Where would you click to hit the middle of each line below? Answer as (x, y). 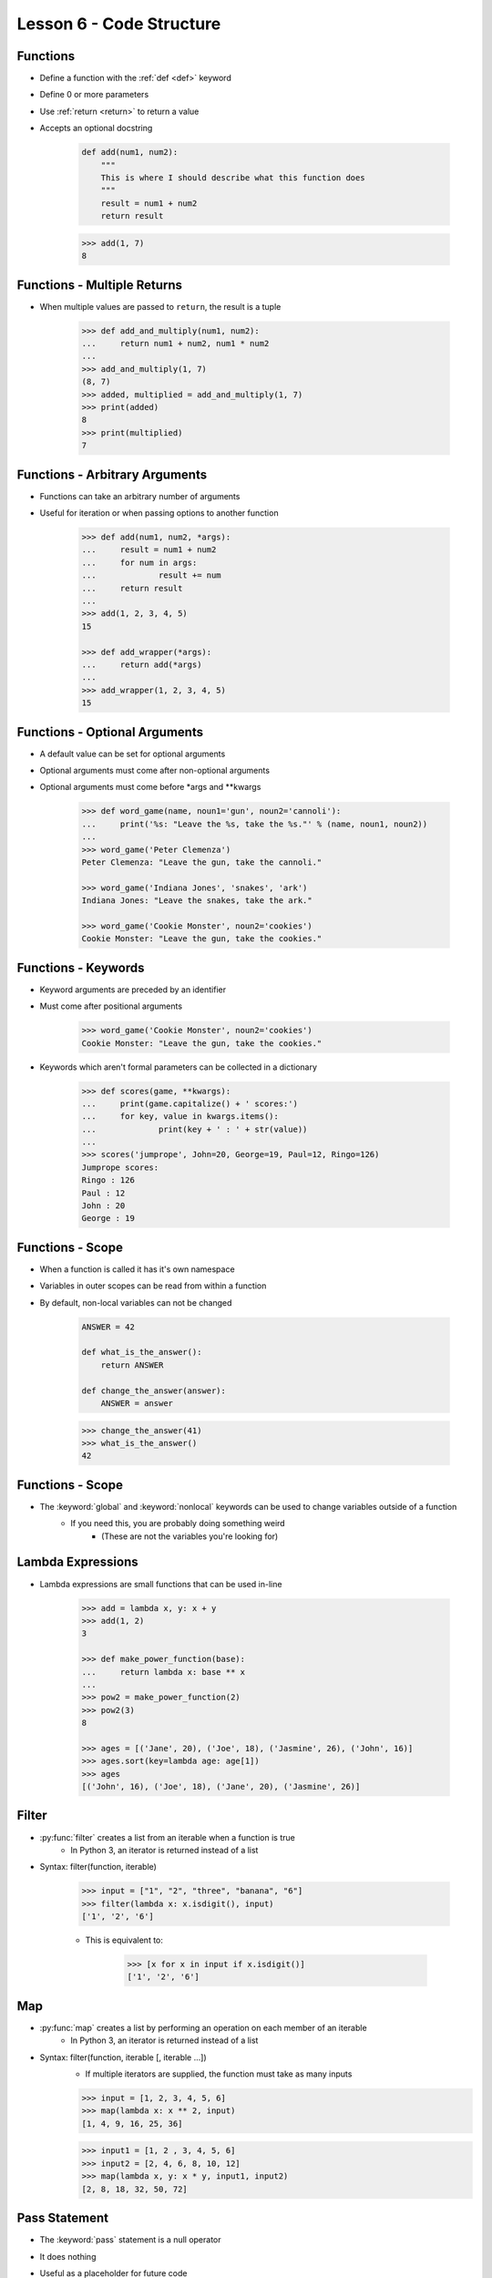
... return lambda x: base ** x (164, 1672)
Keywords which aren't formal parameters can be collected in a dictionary (179, 1067)
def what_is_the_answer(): (142, 1352)
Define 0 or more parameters (94, 95)
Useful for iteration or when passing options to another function (159, 513)
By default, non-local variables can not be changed (136, 1302)
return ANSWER (132, 1365)
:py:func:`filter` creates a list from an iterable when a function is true (167, 1837)
